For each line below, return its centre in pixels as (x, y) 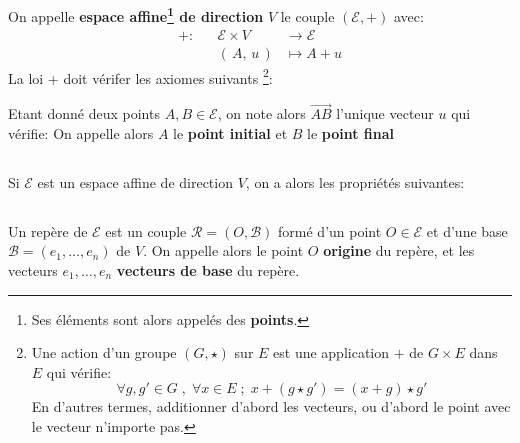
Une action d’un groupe (104, 352)
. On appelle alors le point (223, 250)
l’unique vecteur (385, 113)
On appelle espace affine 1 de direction (136, 15)
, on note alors (261, 113)
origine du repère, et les (399, 250)
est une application (331, 352)
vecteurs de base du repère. (208, 269)
